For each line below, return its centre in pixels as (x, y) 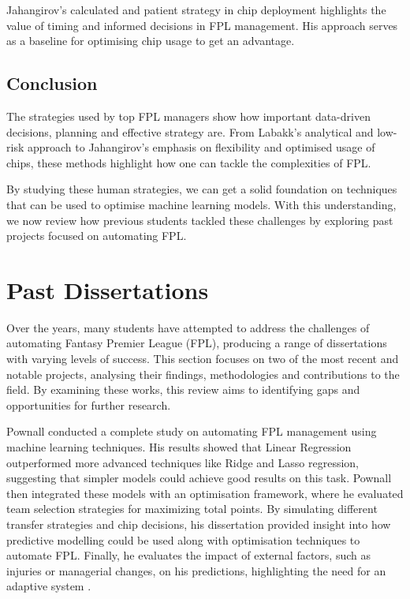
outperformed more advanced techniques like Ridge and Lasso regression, (183, 462)
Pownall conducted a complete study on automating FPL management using (192, 431)
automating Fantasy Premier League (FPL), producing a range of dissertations (197, 343)
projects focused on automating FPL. (97, 236)
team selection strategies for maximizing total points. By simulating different (192, 509)
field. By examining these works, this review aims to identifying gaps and (183, 389)
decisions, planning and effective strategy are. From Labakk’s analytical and (190, 131)
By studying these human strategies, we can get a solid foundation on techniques (202, 189)
